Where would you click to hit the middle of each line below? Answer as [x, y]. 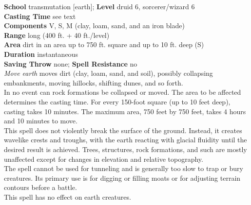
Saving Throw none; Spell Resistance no [71, 63]
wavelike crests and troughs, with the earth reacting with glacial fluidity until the [125, 140]
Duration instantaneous [41, 54]
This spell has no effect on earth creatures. [68, 196]
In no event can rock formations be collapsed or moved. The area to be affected [123, 92]
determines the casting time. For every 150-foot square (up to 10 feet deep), [117, 101]
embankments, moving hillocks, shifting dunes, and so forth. [94, 82]
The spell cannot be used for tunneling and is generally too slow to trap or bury [124, 168]
